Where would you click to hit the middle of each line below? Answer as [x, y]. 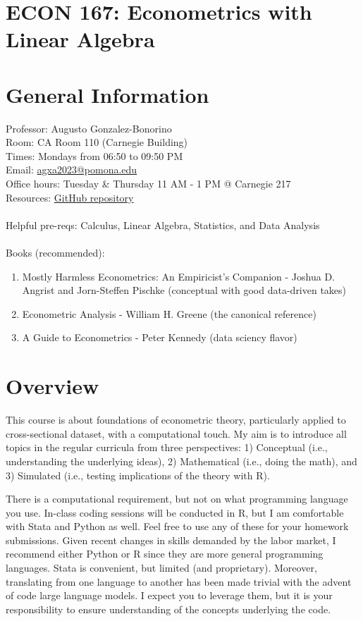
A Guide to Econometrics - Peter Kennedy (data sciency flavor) [160, 337]
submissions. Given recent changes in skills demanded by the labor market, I [171, 540]
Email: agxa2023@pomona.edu [72, 170]
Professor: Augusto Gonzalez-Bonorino [89, 128]
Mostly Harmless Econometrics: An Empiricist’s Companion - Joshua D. [178, 276]
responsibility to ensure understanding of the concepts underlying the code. [168, 609]
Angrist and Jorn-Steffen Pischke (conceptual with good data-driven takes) [184, 290]
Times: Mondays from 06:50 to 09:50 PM [94, 155]
